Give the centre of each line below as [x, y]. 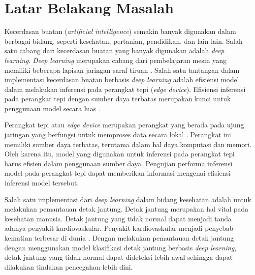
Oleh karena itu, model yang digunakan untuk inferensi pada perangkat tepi [120, 154]
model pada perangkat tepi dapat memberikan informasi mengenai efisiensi [118, 173]
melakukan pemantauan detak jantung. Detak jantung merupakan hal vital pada [127, 209]
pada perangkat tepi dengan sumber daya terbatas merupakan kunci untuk [118, 99]
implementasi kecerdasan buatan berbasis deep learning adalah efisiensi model [122, 79]
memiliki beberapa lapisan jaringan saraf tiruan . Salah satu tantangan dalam [122, 70]
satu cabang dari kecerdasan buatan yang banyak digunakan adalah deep [114, 50]
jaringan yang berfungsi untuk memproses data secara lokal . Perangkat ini [118, 135]
